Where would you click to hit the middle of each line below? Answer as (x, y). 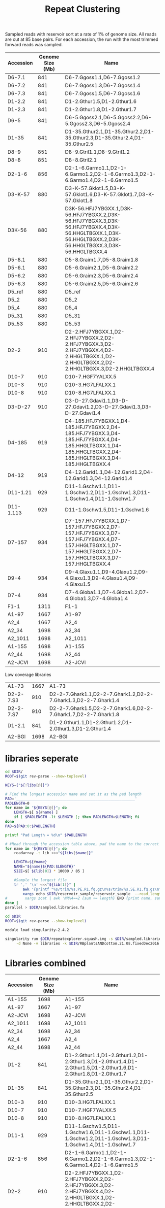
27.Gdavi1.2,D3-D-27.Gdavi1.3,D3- (109, 407)
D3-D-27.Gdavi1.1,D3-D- (97, 401)
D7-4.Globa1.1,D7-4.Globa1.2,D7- (107, 592)
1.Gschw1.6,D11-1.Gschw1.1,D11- (108, 1133)
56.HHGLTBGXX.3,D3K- (93, 246)
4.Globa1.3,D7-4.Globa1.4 (96, 599)
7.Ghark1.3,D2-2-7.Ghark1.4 (84, 701)
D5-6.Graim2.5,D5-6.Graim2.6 (102, 284)
